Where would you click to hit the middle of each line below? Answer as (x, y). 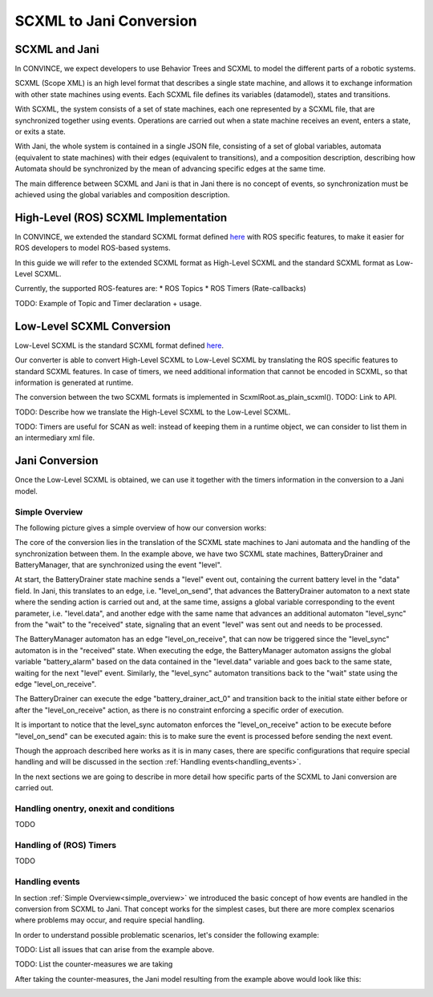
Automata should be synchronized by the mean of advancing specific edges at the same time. (170, 169)
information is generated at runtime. (74, 382)
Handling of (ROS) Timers (66, 846)
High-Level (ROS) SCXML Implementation (121, 218)
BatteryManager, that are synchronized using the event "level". (118, 565)
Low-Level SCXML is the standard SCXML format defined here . (119, 345)
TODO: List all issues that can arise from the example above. (115, 950)
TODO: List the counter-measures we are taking (94, 964)
